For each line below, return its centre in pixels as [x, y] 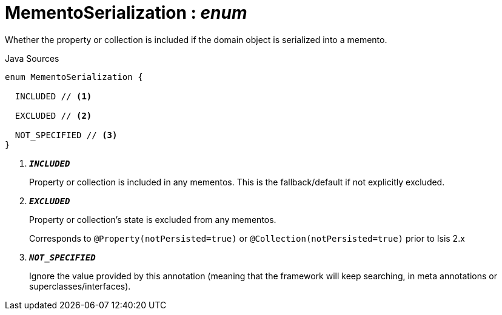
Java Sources [32, 58]
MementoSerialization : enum [126, 13]
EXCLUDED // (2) [53, 115]
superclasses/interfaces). [80, 286]
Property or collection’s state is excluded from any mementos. [153, 219]
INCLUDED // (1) [53, 96]
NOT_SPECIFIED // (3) [66, 135]
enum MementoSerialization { [74, 77]
